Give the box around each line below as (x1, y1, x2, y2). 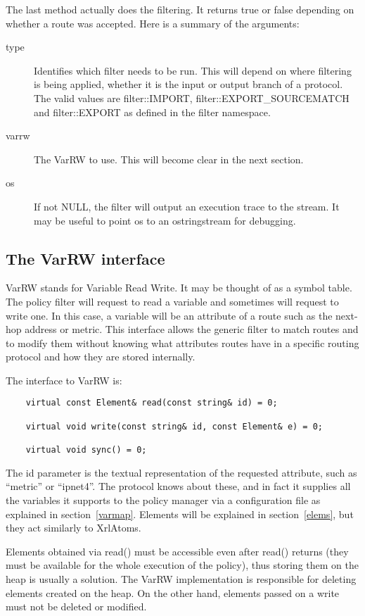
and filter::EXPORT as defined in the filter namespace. (34, 104, 271, 119)
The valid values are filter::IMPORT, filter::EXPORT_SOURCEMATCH (34, 90, 350, 105)
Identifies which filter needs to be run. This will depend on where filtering (34, 63, 352, 77)
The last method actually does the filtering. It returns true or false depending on (6, 2, 354, 16)
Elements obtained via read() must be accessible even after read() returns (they (6, 543, 349, 558)
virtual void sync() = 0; (25, 445, 147, 455)
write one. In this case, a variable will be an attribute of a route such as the (6, 308, 333, 322)
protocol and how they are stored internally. (6, 349, 196, 364)
